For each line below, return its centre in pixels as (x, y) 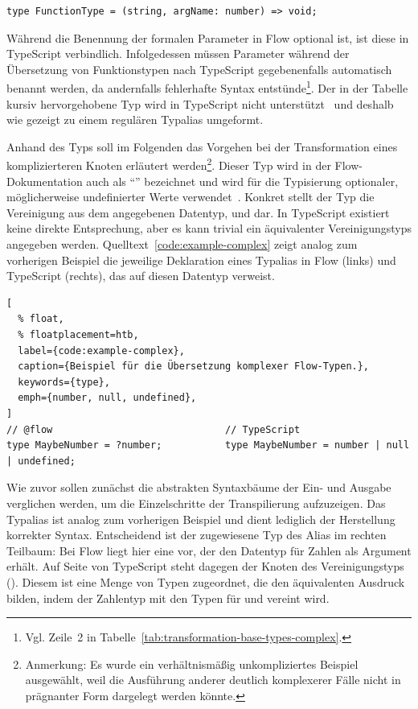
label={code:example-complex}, (101, 350)
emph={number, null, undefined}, (107, 398)
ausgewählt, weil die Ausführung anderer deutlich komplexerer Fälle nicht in (213, 680)
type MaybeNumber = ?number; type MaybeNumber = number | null (208, 445)
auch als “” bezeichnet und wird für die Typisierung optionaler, (242, 181)
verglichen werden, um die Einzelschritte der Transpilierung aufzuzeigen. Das (196, 503)
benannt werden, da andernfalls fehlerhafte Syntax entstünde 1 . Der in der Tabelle (207, 87)
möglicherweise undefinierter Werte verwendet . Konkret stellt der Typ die (191, 197)
